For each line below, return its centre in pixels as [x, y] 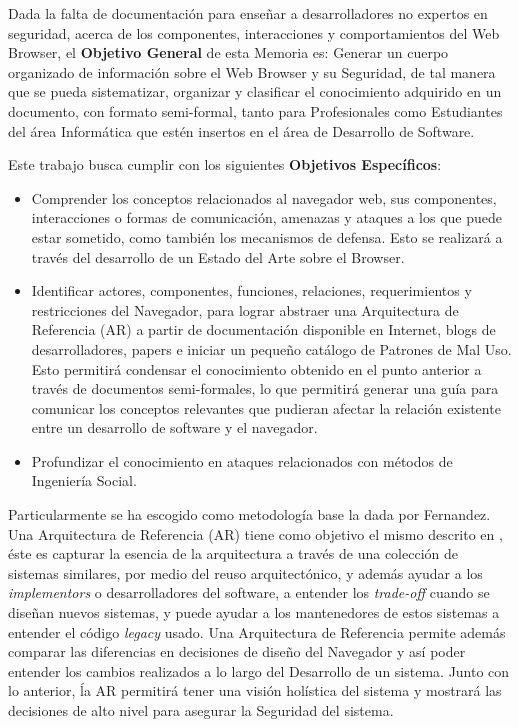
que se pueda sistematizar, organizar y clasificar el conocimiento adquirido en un [255, 91]
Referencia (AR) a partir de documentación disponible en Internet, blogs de [263, 329]
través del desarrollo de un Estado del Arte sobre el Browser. [218, 256]
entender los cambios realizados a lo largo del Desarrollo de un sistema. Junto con [259, 670]
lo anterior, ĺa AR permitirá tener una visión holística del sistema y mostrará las [255, 690]
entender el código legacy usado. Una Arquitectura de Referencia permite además [257, 631]
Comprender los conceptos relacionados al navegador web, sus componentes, [264, 197]
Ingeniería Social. [84, 480]
